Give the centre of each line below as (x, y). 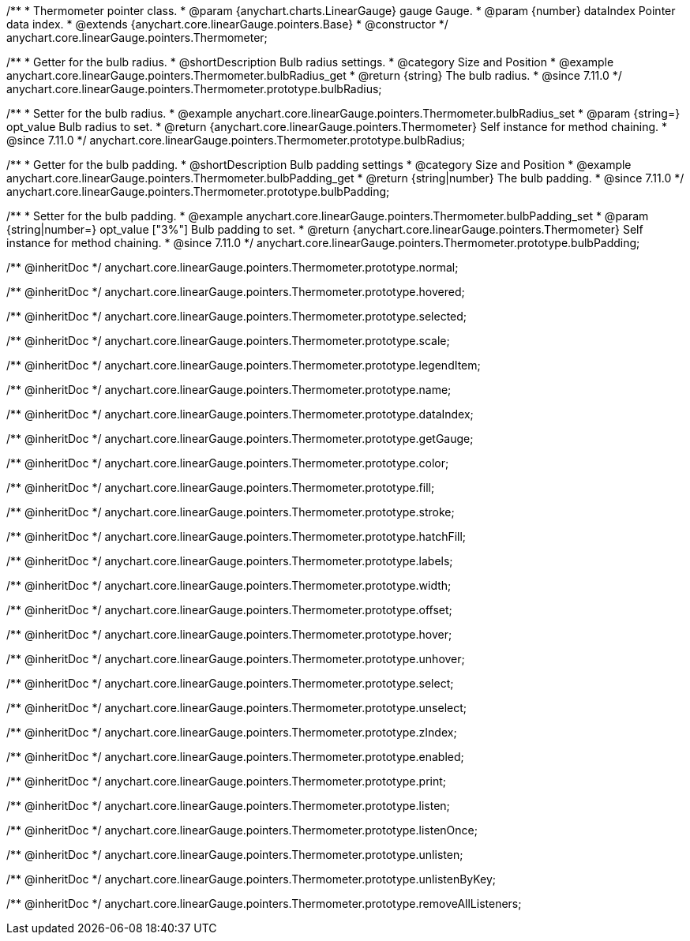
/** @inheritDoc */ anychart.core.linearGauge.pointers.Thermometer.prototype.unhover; (236, 659)
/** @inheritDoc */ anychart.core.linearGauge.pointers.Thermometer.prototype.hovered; (236, 292)
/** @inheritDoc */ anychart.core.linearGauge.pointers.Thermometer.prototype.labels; (230, 561)
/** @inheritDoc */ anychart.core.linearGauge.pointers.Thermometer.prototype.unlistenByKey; (251, 879)
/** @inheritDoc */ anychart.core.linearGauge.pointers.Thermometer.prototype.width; (229, 585)
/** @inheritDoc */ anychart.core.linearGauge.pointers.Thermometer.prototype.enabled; (235, 757)
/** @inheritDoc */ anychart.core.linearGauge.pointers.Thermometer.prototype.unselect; (237, 708)
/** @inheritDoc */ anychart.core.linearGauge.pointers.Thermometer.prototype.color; (228, 463)
